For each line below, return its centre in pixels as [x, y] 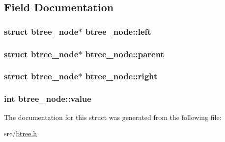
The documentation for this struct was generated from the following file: [113, 117]
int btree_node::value [48, 99]
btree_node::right [121, 76]
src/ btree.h [21, 133]
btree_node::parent [125, 54]
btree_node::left [118, 31]
